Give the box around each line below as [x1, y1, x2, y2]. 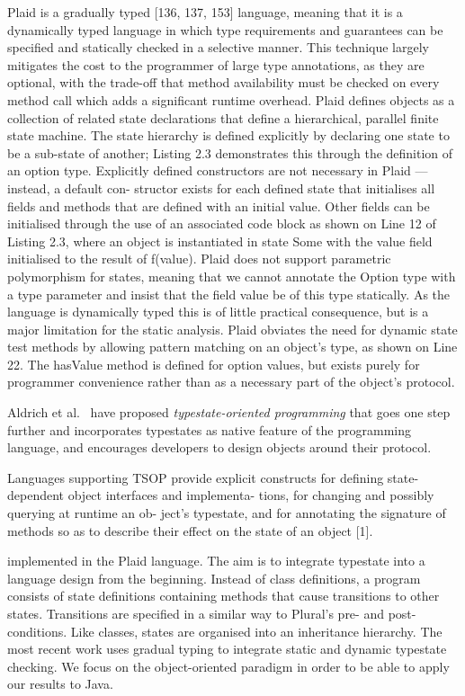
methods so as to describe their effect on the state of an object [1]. [7, 521, 373, 540]
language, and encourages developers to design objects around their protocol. [7, 438, 432, 457]
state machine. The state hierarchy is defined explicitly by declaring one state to [7, 126, 450, 145]
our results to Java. [7, 674, 113, 693]
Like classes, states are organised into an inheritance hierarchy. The [70, 621, 443, 640]
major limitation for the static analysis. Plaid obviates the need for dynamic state [7, 319, 458, 338]
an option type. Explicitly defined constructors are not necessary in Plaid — [7, 161, 428, 180]
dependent [7, 486, 65, 504]
